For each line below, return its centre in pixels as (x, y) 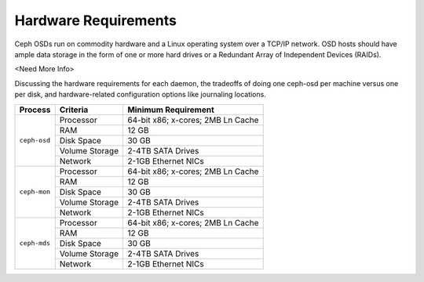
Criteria (74, 110)
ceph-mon (35, 192)
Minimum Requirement (171, 110)
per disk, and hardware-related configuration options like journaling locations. (140, 95)
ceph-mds (35, 243)
